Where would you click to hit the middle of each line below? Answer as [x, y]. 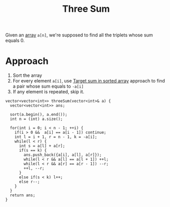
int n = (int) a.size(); [36, 119]
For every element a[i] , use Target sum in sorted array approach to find [89, 81]
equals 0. [15, 40]
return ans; [23, 195]
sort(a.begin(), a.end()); [39, 115]
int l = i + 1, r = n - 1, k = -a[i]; [56, 137]
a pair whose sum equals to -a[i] [48, 86]
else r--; [29, 182]
